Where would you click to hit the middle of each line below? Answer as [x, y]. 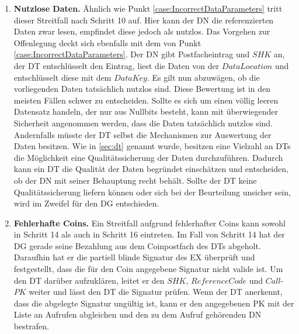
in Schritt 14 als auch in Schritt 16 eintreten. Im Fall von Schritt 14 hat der [149, 234]
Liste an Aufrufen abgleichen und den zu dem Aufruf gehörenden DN [138, 314]
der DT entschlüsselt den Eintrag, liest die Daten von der [117, 65]
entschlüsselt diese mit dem [62, 77]
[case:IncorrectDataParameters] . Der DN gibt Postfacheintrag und [132, 54]
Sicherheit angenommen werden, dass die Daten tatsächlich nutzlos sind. [143, 123]
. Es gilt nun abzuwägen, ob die [203, 77]
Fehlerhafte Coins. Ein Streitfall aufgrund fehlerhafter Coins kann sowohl [149, 223]
